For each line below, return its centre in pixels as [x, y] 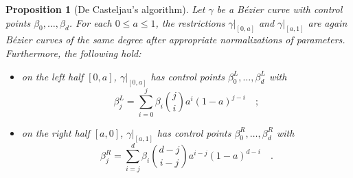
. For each [90, 22]
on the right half [56, 132]
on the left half [53, 76]
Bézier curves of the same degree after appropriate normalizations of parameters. [175, 40]
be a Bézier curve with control [280, 9]
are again [328, 22]
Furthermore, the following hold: [73, 53]
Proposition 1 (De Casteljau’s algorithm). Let [105, 9]
